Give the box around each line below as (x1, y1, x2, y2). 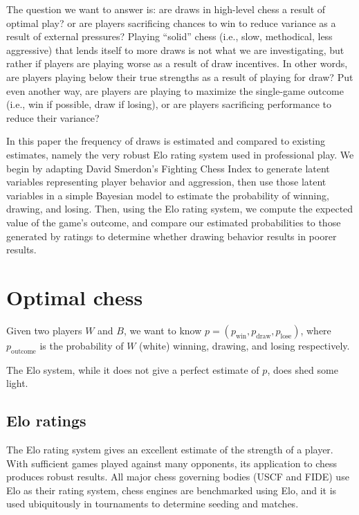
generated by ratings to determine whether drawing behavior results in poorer (6, 228, 337, 243)
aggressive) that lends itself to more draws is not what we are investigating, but (6, 42, 344, 57)
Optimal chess (6, 282, 143, 311)
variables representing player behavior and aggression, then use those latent (6, 174, 326, 189)
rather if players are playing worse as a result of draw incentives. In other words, (6, 56, 348, 71)
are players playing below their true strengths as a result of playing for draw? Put (6, 69, 353, 84)
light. (6, 376, 28, 390)
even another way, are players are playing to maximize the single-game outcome (6, 83, 344, 98)
